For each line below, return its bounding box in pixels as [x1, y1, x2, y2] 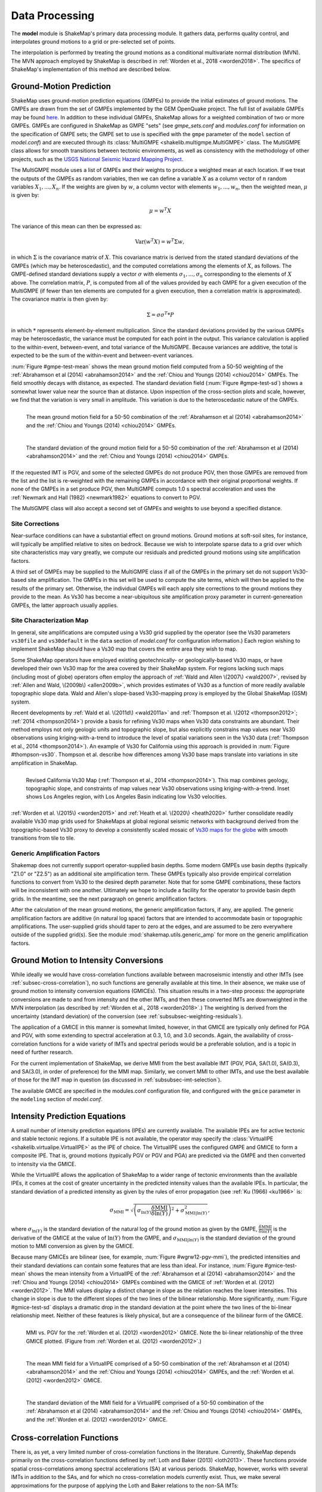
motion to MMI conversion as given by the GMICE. [11, 1242, 134, 1250]
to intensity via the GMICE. [11, 1160, 77, 1167]
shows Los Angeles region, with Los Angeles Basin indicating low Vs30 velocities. [26, 793, 227, 800]
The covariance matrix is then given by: [11, 295, 109, 303]
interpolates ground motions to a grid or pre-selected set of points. [11, 38, 176, 45]
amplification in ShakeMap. [11, 759, 78, 766]
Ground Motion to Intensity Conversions [11, 955, 163, 965]
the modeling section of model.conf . [11, 1096, 103, 1103]
